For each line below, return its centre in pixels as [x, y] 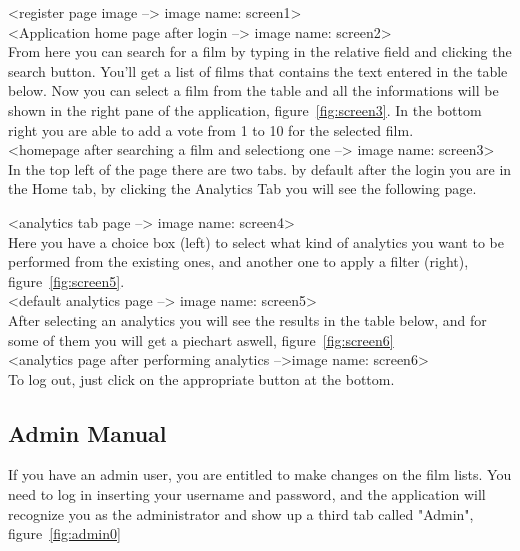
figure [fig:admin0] [64, 533]
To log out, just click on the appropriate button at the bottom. [201, 378]
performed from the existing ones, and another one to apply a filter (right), [238, 261]
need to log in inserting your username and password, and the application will [247, 494]
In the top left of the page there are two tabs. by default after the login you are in [260, 168]
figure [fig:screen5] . [66, 280]
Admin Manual [87, 432]
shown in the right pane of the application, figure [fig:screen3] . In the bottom [245, 109]
